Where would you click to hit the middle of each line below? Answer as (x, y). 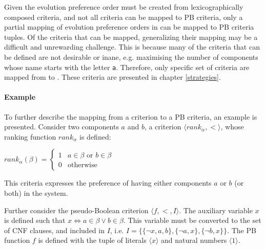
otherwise (82, 165)
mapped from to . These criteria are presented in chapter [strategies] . (113, 77)
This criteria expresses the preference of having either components (108, 183)
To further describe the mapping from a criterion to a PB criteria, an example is (131, 116)
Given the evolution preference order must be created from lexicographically (124, 7)
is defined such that (35, 220)
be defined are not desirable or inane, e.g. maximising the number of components (131, 56)
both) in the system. (36, 193)
